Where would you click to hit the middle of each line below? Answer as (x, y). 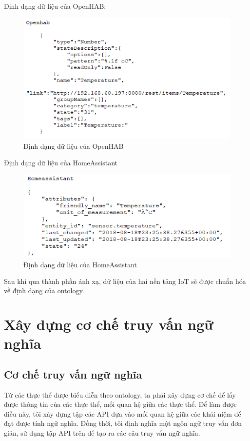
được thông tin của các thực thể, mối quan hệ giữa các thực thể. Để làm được (120, 404)
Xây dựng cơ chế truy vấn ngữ (109, 324)
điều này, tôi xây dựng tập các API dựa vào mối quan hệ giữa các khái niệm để (123, 413)
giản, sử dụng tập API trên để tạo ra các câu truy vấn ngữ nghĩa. (102, 433)
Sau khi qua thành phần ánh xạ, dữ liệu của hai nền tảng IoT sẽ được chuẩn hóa (125, 281)
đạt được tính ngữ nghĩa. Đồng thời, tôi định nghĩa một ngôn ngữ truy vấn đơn (123, 423)
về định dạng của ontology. (44, 291)
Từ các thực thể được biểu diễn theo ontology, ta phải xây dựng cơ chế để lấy (120, 394)
